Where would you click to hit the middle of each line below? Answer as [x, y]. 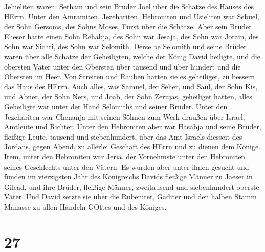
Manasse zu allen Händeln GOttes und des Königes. [85, 206]
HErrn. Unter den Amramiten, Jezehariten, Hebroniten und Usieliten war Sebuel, [132, 16]
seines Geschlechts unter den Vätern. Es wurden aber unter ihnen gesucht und [127, 166]
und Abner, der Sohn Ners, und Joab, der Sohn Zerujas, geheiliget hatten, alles [128, 96]
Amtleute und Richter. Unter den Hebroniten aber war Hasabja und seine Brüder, [133, 127]
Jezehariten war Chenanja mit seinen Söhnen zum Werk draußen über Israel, [125, 116]
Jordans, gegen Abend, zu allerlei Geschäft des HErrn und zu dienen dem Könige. [132, 146]
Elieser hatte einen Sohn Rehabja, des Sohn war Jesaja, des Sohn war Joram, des [131, 36]
